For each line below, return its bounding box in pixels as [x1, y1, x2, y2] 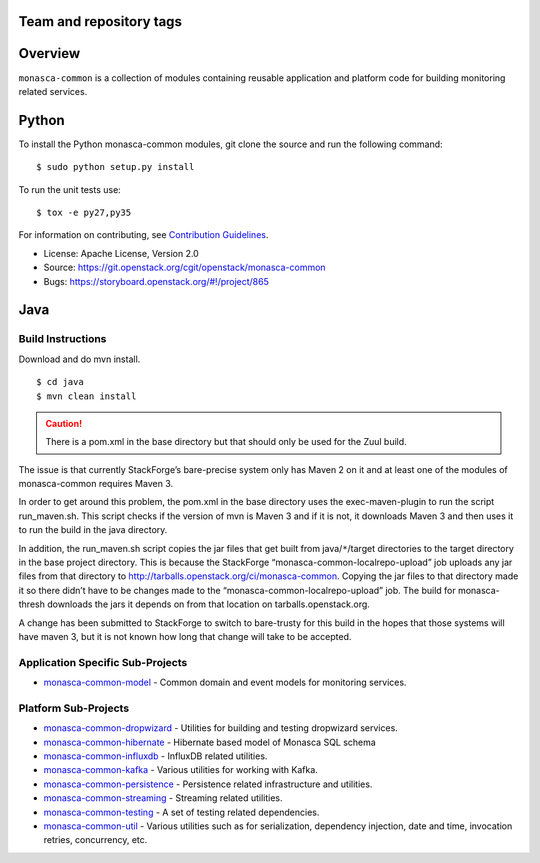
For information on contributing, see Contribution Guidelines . [18, 229, 269, 241]
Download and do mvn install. [18, 353, 141, 365]
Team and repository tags [18, 13, 182, 30]
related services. [18, 85, 88, 97]
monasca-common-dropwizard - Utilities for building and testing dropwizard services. [43, 722, 399, 734]
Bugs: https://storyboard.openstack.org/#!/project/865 [43, 275, 270, 287]
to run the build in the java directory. [18, 524, 168, 536]
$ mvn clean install [36, 390, 137, 402]
